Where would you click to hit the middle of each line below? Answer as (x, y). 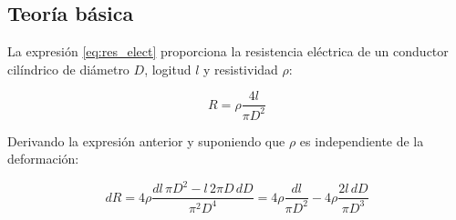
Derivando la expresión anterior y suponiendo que (146, 140)
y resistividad (240, 69)
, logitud (168, 69)
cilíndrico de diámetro (68, 69)
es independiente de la (362, 140)
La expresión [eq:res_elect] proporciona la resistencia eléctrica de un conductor (228, 51)
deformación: (43, 159)
